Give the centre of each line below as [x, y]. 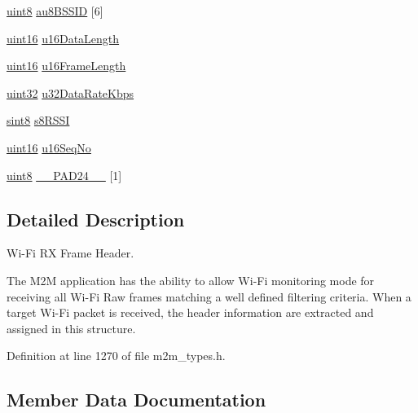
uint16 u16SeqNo [49, 147]
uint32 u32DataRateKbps [70, 92]
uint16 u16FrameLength [66, 66]
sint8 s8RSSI [38, 120]
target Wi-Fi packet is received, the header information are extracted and [190, 312]
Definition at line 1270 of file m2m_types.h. [116, 356]
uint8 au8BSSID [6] [55, 11]
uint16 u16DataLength [63, 38]
